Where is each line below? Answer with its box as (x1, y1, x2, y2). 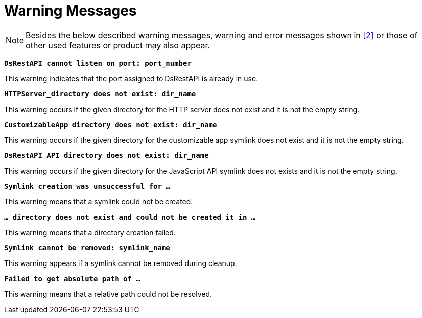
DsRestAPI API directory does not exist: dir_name (4, 151, 209, 160)
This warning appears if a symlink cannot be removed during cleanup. (4, 258, 237, 268)
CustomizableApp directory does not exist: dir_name (4, 120, 217, 129)
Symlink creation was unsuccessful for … (4, 182, 170, 190)
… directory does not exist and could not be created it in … (4, 213, 256, 221)
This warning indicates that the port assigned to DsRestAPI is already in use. (4, 74, 258, 83)
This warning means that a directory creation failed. (4, 228, 176, 237)
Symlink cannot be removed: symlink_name (4, 243, 170, 252)
